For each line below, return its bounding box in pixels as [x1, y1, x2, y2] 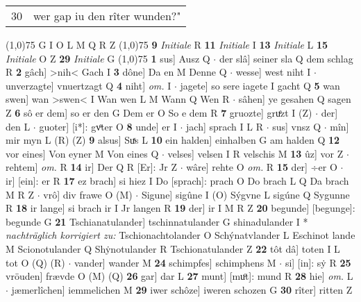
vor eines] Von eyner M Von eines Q [6, 146, 159, 160]
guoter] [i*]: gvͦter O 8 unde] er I [39, 119, 177, 133]
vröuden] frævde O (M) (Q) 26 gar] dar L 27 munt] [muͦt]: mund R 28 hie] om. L [6, 269, 353, 283]
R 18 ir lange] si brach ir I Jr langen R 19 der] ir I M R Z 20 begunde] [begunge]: [6, 201, 355, 215]
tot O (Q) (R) [6, 255, 65, 269]
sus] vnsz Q [272, 119, 321, 133]
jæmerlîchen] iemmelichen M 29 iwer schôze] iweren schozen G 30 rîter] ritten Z [11, 282, 353, 296]
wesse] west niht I [235, 65, 311, 79]
